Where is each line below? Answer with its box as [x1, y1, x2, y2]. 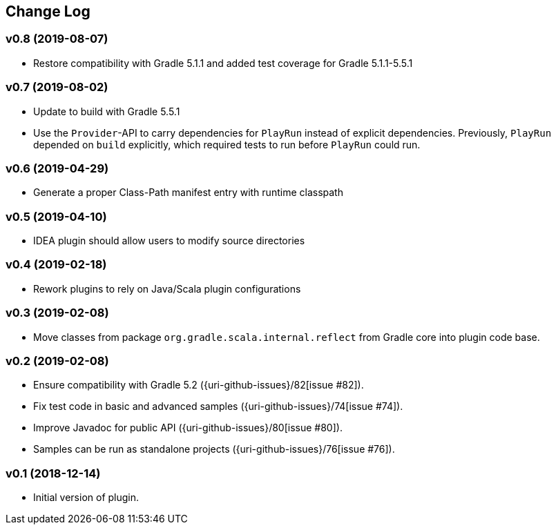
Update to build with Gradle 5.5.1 [33, 105, 180, 117]
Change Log [6, 3, 90, 20]
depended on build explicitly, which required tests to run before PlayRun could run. [33, 138, 421, 150]
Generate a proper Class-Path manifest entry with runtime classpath [33, 186, 343, 199]
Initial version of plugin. [33, 491, 140, 504]
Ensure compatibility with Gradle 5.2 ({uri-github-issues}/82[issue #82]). [33, 379, 364, 391]
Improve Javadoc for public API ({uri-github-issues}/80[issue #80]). [33, 422, 343, 434]
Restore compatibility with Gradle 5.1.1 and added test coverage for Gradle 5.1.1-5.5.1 [33, 57, 413, 69]
